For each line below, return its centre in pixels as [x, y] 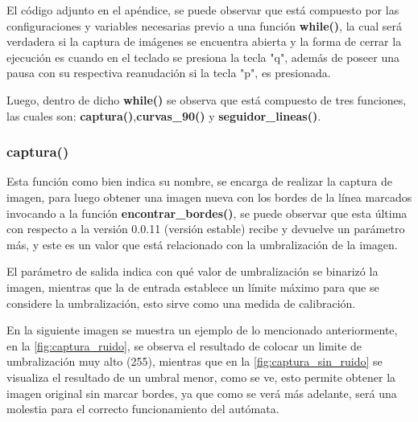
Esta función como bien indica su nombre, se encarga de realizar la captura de [199, 181]
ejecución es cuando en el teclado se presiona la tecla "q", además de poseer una [203, 57]
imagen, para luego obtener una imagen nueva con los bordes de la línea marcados [209, 197]
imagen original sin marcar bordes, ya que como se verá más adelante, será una [202, 393]
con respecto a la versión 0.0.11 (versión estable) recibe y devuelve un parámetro [206, 229]
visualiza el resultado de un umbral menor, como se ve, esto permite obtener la [201, 377]
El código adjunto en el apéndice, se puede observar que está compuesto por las [203, 10]
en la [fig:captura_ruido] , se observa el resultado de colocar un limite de [184, 345]
